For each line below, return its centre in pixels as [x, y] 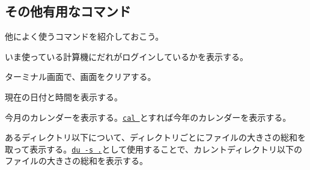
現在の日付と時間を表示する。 [64, 96]
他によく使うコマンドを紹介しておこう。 [84, 36]
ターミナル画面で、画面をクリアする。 [81, 77]
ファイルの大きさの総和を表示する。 [76, 161]
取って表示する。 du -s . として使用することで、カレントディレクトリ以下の [154, 149]
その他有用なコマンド [68, 11]
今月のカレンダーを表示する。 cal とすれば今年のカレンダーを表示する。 [148, 117]
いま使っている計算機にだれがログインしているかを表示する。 [126, 56]
